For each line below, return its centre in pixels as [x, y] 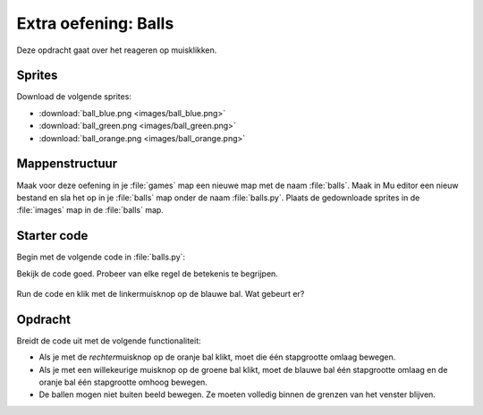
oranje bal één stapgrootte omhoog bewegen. [123, 382]
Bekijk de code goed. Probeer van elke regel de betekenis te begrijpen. [148, 274]
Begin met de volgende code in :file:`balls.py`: [101, 257]
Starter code [52, 236]
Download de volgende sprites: [74, 97]
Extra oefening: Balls [95, 23]
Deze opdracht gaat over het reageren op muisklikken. [117, 50]
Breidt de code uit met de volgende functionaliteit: [109, 341]
